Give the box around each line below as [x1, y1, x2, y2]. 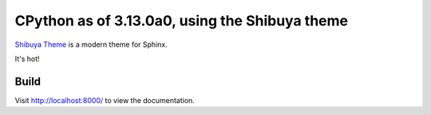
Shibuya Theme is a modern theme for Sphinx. [14, 40, 168, 49]
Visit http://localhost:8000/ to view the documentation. [14, 95, 195, 105]
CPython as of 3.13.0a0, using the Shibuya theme [14, 12, 349, 29]
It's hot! [14, 54, 40, 63]
